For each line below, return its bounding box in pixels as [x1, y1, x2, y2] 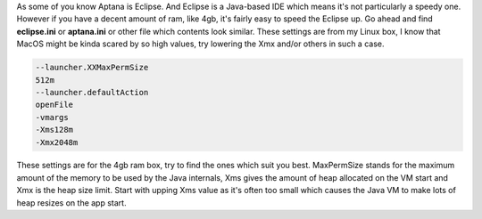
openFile [35, 100, 74, 110]
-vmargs [35, 112, 69, 122]
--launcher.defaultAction [35, 87, 149, 97]
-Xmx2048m [35, 137, 79, 147]
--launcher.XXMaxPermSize [35, 62, 149, 73]
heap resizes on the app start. [16, 197, 127, 208]
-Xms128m [35, 125, 74, 135]
